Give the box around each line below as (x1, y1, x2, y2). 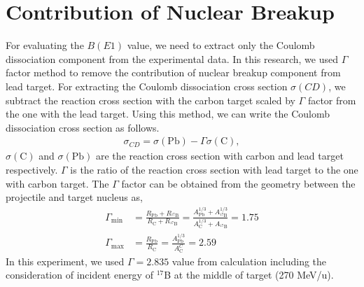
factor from (307, 92, 356, 107)
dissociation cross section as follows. (6, 120, 160, 134)
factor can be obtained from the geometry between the (121, 176, 356, 190)
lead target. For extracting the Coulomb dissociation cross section (6, 78, 288, 93)
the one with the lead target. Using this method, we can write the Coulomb (6, 106, 330, 121)
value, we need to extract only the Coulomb (127, 38, 315, 52)
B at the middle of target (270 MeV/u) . (164, 267, 334, 282)
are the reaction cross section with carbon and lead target (95, 148, 344, 163)
